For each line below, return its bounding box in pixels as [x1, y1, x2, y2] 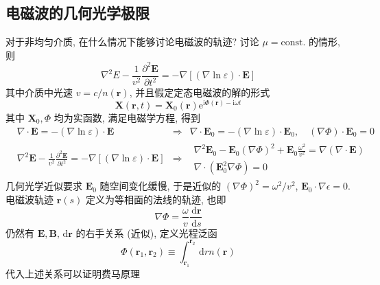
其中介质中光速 [5, 85, 73, 100]
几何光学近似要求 [5, 179, 82, 193]
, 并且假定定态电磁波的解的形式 [129, 85, 270, 100]
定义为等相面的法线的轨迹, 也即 [86, 192, 226, 206]
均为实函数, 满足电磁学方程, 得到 [54, 110, 200, 124]
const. [281, 38, 306, 48]
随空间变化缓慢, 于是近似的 [99, 179, 222, 193]
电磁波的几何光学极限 [5, 2, 150, 23]
